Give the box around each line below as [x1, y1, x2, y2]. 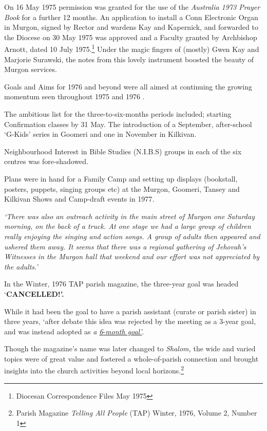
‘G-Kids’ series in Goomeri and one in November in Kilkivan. [4, 129, 197, 139]
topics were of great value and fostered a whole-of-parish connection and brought [4, 353, 259, 364]
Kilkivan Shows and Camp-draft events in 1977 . [4, 193, 155, 204]
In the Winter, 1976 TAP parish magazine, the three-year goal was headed [4, 278, 239, 289]
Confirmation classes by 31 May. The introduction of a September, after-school [4, 118, 252, 129]
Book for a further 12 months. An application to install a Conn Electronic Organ [4, 11, 258, 22]
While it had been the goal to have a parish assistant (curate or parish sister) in [4, 306, 256, 316]
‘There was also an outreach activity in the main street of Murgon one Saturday [4, 210, 255, 221]
